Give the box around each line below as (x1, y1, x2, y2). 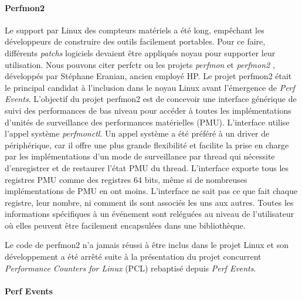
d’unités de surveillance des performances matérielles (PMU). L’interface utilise (5, 115, 290, 128)
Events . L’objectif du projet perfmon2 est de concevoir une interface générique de (5, 93, 297, 105)
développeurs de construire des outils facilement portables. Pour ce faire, (5, 35, 266, 47)
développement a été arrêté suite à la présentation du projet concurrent (5, 250, 262, 263)
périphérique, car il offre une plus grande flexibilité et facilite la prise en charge (5, 138, 289, 151)
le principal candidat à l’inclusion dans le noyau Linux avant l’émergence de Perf (5, 81, 295, 93)
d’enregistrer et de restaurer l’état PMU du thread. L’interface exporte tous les (5, 161, 289, 174)
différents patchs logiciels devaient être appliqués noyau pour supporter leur (5, 46, 276, 59)
